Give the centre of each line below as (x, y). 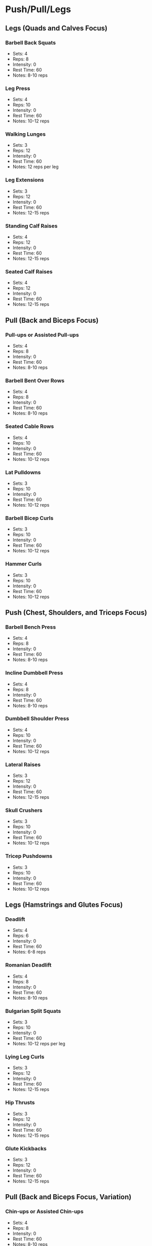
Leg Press (18, 88)
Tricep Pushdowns (29, 856)
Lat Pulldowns (23, 472)
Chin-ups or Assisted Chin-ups (44, 1211)
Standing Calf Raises (31, 226)
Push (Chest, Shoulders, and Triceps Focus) (76, 613)
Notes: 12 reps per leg (36, 167)
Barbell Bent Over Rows (35, 381)
